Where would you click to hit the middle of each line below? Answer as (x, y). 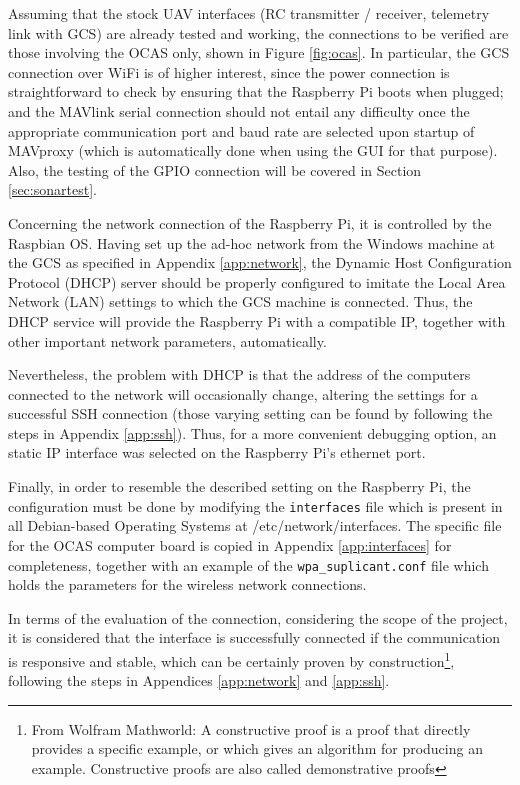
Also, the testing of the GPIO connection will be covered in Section (215, 169)
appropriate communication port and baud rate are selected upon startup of (241, 130)
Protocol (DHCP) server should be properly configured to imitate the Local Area (257, 281)
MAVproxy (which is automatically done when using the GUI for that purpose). (253, 150)
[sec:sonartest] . (52, 189)
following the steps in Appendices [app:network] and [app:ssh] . (199, 680)
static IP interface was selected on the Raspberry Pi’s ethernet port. (217, 452)
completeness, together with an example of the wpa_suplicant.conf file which (248, 564)
